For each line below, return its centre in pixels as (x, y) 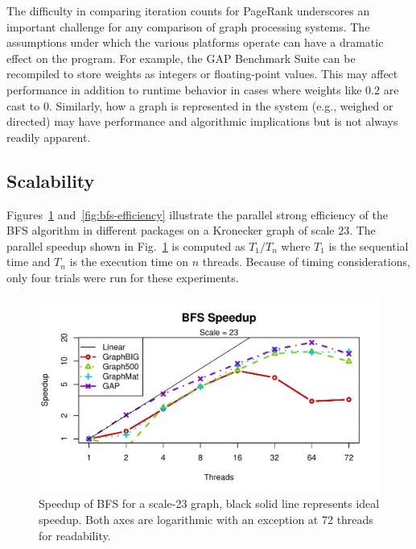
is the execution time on (129, 262)
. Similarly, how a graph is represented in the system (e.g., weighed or (221, 105)
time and (29, 262)
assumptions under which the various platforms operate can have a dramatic (195, 42)
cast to (23, 105)
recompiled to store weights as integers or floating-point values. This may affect (202, 74)
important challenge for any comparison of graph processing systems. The (188, 26)
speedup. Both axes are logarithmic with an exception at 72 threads (206, 519)
